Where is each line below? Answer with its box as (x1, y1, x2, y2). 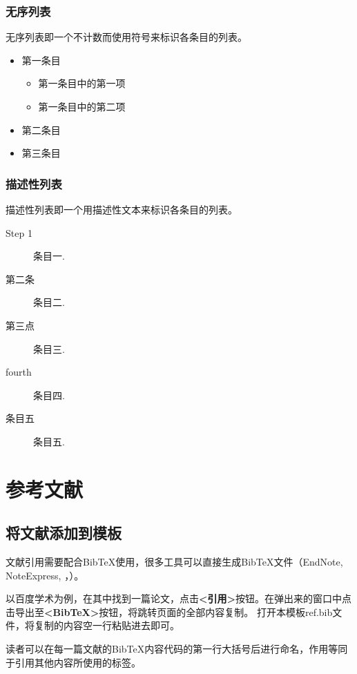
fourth (6, 365, 32, 379)
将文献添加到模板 (6, 522, 122, 543)
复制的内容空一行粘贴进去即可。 (34, 618, 180, 633)
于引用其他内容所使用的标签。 (6, 655, 141, 669)
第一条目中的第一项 (38, 76, 126, 90)
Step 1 (6, 225, 32, 240)
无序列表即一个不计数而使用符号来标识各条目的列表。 (6, 30, 247, 44)
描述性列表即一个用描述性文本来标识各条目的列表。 (6, 202, 238, 216)
